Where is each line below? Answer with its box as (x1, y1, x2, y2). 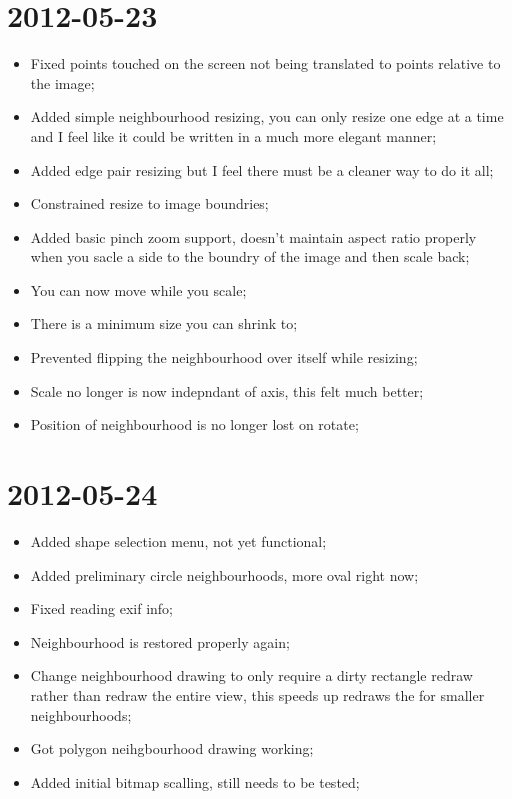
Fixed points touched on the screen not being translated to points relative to (30, 53, 501, 74)
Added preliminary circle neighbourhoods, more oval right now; (30, 564, 419, 585)
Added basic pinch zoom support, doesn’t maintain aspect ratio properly (30, 226, 477, 247)
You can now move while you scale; (30, 279, 247, 300)
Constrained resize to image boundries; (30, 193, 269, 214)
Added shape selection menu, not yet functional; (30, 530, 327, 551)
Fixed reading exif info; (30, 598, 174, 619)
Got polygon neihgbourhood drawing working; (30, 738, 314, 759)
